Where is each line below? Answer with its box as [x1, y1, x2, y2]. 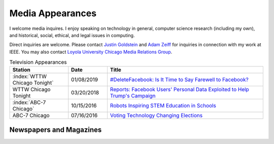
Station [12, 66, 30, 74]
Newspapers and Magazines [9, 125, 102, 134]
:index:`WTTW [12, 73, 47, 80]
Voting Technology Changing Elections [110, 112, 203, 119]
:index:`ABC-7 [12, 99, 46, 106]
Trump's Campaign [110, 92, 156, 99]
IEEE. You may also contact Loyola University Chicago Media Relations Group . [9, 49, 173, 55]
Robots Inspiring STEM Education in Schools [110, 102, 217, 109]
